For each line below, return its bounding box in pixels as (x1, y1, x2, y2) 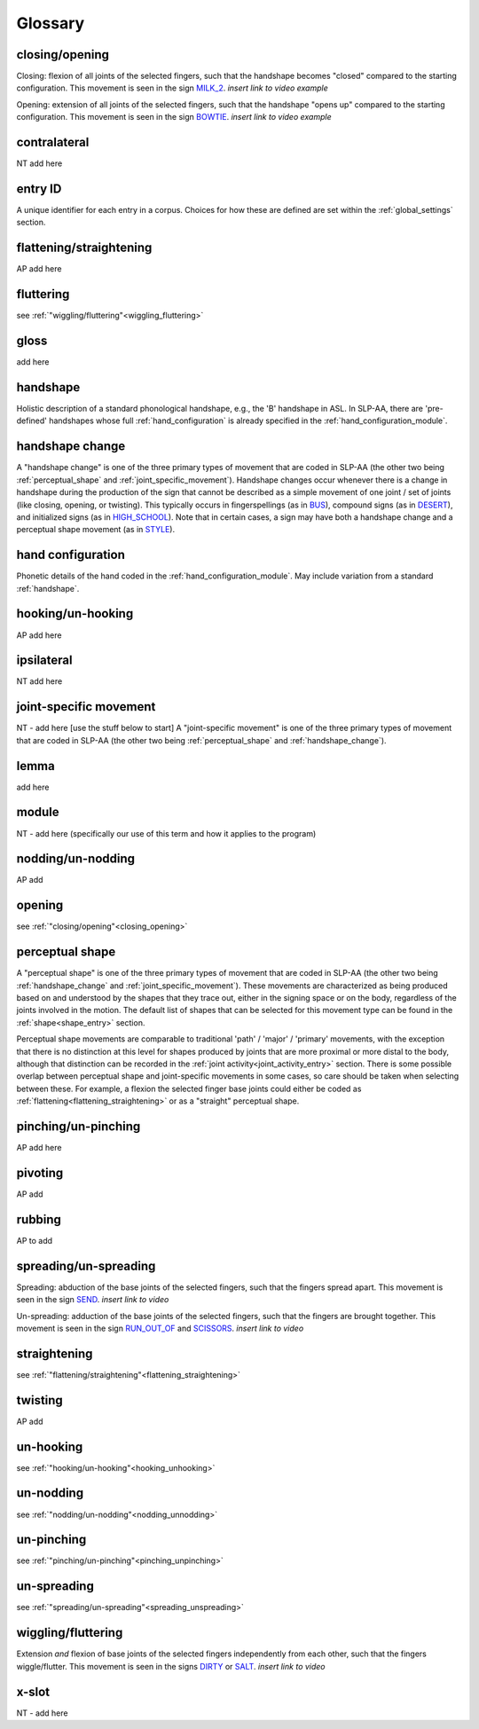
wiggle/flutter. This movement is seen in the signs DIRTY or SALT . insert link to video (16, 1661, 326, 1671)
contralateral (16, 135, 90, 150)
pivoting (16, 1165, 64, 1180)
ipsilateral (16, 653, 73, 668)
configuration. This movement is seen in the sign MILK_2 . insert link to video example (16, 83, 328, 93)
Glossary (16, 13, 85, 33)
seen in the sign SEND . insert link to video (16, 1294, 169, 1305)
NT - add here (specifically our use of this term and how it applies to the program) (16, 828, 317, 838)
